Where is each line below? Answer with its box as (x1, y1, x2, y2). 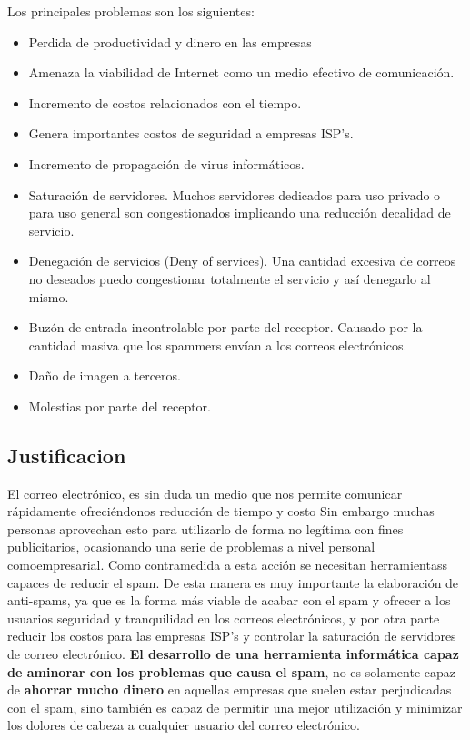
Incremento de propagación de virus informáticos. (28, 154, 305, 173)
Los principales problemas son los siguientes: (7, 2, 255, 20)
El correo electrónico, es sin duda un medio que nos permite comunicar (7, 483, 403, 502)
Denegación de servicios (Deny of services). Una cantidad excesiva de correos (28, 251, 456, 270)
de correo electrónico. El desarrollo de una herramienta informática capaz (7, 644, 459, 664)
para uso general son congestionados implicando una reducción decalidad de (28, 203, 451, 222)
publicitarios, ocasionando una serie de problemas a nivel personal (7, 537, 375, 556)
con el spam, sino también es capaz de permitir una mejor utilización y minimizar (7, 697, 463, 716)
